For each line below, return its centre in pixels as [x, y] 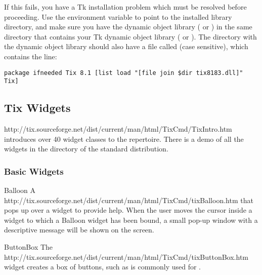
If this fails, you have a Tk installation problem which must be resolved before [125, 7]
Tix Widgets [37, 108]
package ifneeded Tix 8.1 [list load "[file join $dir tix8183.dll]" [124, 73]
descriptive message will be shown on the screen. [79, 230]
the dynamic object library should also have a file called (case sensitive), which [126, 46]
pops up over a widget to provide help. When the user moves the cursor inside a [128, 210]
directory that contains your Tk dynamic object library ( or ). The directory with [130, 36]
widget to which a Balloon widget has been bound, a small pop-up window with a [131, 220]
